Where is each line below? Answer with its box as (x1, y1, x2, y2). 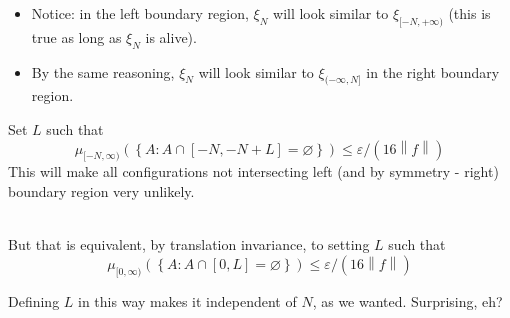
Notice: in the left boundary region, (31, 3, 249, 23)
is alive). (145, 26, 197, 47)
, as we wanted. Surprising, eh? (312, 290, 503, 311)
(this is (448, 3, 491, 23)
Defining (8, 290, 60, 311)
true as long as (31, 26, 122, 47)
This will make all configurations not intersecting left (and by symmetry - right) (8, 161, 499, 182)
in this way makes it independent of (78, 290, 297, 311)
